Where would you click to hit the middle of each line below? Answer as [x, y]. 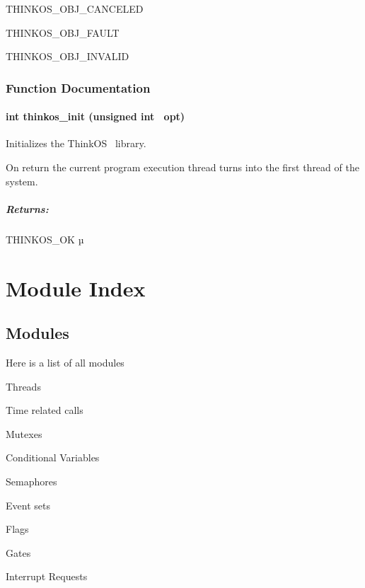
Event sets [28, 505]
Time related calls [45, 410]
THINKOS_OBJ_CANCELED [75, 8]
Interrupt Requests [47, 576]
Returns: [27, 208]
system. [22, 181]
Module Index [76, 288]
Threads [23, 386]
